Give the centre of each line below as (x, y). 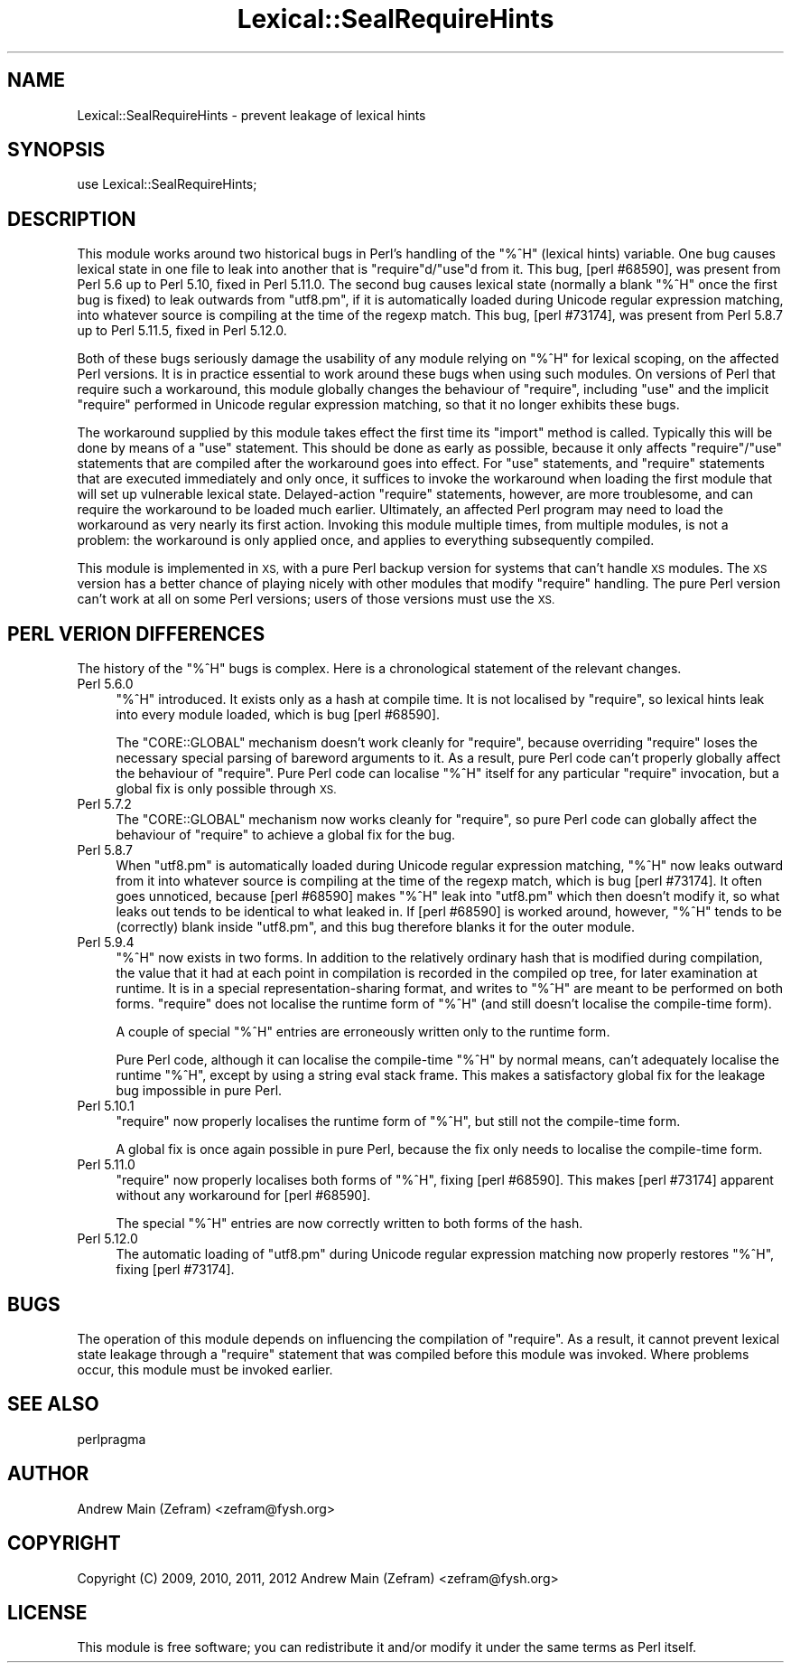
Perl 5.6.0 (105, 684)
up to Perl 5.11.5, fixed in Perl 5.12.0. (182, 331)
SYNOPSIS (56, 150)
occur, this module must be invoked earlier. (205, 1369)
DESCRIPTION (72, 219)
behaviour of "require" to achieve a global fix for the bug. (286, 835)
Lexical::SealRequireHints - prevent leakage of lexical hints (251, 115)
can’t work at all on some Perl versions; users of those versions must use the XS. (316, 599)
